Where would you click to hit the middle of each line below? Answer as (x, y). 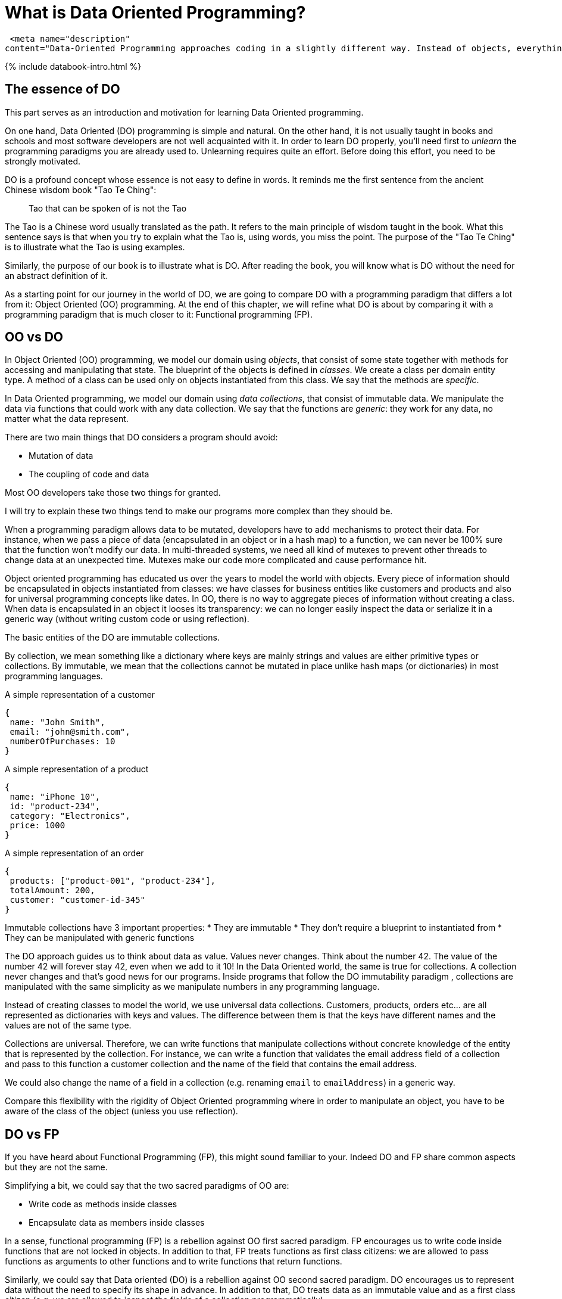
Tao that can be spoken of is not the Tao (108, 208)
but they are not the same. (56, 1167)
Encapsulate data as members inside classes (117, 1223)
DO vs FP (32, 1134)
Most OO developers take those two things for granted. (113, 493)
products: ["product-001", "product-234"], (113, 881)
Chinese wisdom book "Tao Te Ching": (81, 189)
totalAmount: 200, (52, 891)
